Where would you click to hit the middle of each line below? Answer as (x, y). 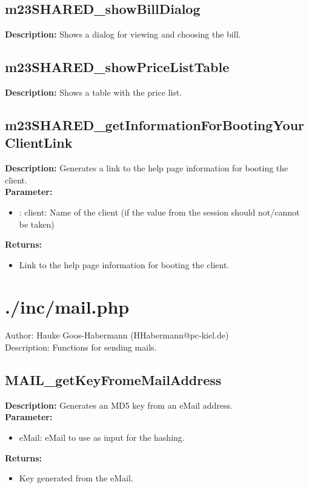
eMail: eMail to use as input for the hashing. (102, 437)
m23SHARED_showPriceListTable (117, 67)
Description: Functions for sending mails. (81, 347)
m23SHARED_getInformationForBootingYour (155, 124)
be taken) (37, 224)
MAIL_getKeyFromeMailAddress (113, 380)
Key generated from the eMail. (76, 478)
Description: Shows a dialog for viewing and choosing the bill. (123, 34)
